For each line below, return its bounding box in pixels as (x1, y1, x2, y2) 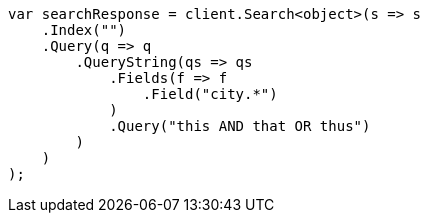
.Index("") (41, 22, 127, 38)
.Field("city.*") (142, 86, 278, 102)
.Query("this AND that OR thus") (109, 118, 371, 134)
